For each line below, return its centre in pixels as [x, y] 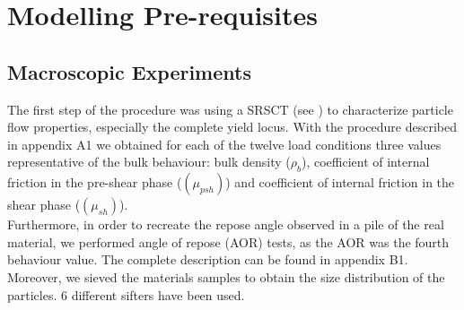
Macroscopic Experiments [129, 71]
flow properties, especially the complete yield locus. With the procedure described [232, 127]
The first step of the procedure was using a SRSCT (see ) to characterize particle [230, 109]
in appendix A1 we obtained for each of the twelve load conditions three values [224, 144]
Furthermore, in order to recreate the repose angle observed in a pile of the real [226, 224]
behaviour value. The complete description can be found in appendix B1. [208, 259]
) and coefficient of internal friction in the [340, 182]
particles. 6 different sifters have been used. [126, 294]
